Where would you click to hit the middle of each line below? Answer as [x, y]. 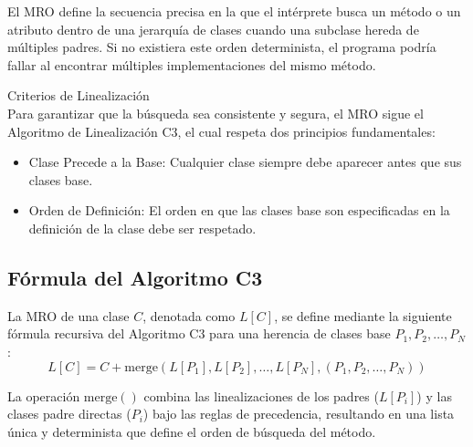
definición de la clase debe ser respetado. [142, 228]
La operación [44, 395]
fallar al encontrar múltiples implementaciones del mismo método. [192, 64]
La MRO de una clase [68, 315]
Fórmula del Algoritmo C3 [135, 277]
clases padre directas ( [69, 414]
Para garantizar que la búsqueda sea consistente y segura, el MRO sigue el [215, 113]
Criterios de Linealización [79, 95]
